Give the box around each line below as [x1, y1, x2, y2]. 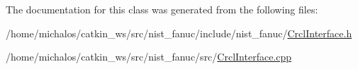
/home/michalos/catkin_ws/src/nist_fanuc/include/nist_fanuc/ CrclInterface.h [6, 25, 352, 40]
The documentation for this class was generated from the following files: [6, 2, 318, 16]
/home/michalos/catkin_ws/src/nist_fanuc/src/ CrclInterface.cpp [6, 49, 292, 64]
